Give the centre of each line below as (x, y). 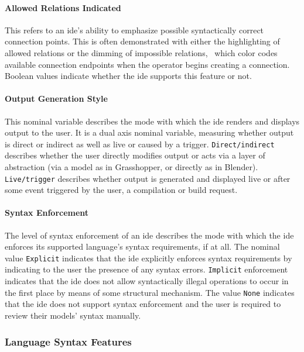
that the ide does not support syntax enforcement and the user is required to (143, 304)
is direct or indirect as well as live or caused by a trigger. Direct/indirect (140, 144)
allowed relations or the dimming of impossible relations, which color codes (141, 52)
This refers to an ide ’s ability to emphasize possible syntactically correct (134, 30)
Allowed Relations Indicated (63, 7)
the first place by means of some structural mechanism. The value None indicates (150, 292)
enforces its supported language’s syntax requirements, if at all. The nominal (142, 246)
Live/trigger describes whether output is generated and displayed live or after (148, 178)
